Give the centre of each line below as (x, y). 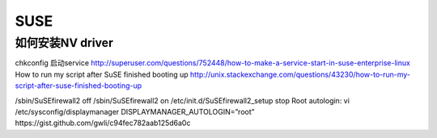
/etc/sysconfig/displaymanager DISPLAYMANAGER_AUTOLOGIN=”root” (135, 111)
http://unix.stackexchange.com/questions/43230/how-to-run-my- (301, 74)
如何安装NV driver (64, 43)
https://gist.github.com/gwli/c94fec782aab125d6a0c (103, 123)
